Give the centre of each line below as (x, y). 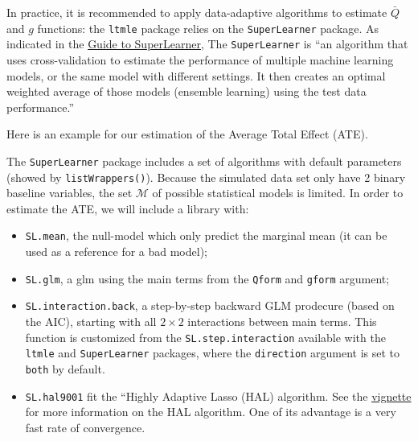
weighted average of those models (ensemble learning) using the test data (186, 91)
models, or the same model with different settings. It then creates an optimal (196, 75)
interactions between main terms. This (282, 321)
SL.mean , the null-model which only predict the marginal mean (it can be (206, 235)
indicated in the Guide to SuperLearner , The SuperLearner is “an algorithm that (207, 44)
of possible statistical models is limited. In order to (278, 193)
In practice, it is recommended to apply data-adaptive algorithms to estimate (197, 12)
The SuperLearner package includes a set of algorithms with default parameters (204, 161)
